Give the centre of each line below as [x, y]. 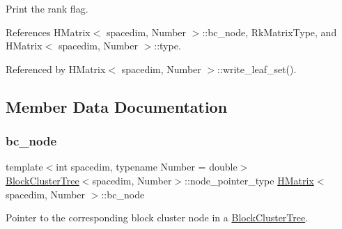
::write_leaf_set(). [257, 69]
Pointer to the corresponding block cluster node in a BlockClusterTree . [157, 218]
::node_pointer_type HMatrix [249, 180]
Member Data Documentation [117, 106]
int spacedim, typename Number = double [147, 167]
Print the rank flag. [47, 8]
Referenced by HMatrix [56, 69]
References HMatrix [48, 32]
